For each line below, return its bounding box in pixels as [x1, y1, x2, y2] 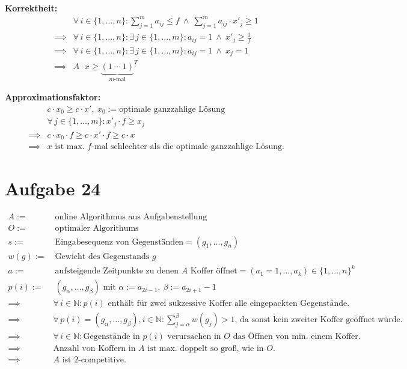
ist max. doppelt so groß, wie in [147, 344, 264, 353]
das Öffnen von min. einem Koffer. [233, 332, 361, 341]
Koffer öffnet [190, 267, 237, 276]
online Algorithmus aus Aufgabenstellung [55, 212, 207, 221]
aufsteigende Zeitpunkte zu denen [55, 267, 179, 276]
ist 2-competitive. [62, 356, 126, 365]
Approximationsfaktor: [5, 91, 101, 103]
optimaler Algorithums [55, 224, 139, 233]
